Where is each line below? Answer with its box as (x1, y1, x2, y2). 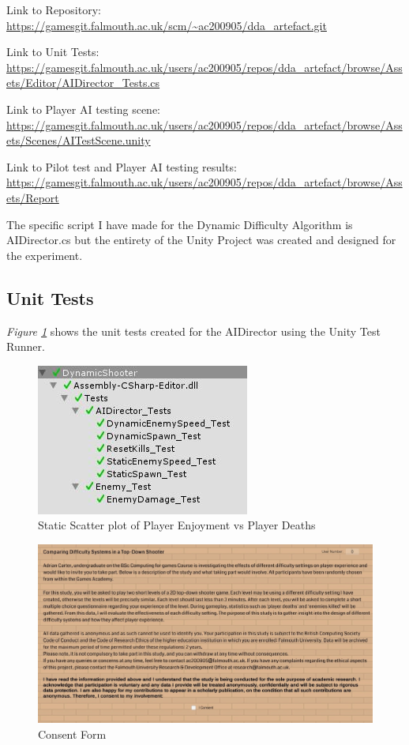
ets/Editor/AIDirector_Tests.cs (6, 74, 160, 91)
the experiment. (6, 246, 83, 263)
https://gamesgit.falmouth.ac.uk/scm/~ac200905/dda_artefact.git (6, 17, 327, 33)
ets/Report (6, 189, 59, 205)
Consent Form (38, 725, 107, 742)
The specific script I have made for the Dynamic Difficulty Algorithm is (6, 216, 353, 232)
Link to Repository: (6, 2, 101, 17)
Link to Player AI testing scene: (6, 100, 161, 117)
